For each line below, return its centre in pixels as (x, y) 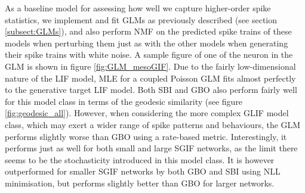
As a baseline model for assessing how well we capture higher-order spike (138, 8)
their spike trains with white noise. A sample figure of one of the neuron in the (149, 55)
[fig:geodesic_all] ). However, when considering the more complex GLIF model (147, 113)
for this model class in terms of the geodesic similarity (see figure (124, 101)
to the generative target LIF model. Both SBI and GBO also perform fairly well (151, 90)
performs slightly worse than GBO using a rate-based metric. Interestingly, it (146, 136)
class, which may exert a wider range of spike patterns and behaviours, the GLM (153, 124)
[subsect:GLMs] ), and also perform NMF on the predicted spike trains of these (148, 31)
